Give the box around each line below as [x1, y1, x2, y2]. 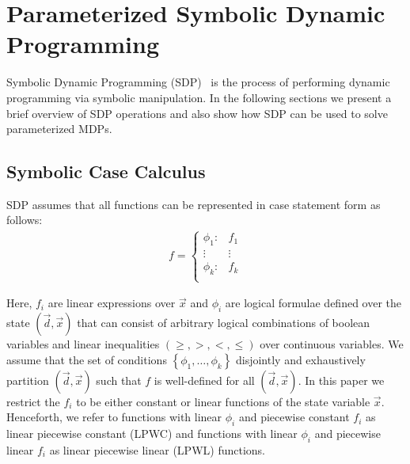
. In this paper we [298, 371, 385, 388]
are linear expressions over [47, 295, 176, 311]
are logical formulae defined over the [225, 295, 401, 311]
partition [6, 371, 49, 388]
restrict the [6, 393, 60, 409]
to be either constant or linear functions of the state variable [76, 393, 370, 409]
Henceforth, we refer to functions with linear [6, 409, 222, 425]
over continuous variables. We [260, 336, 404, 352]
